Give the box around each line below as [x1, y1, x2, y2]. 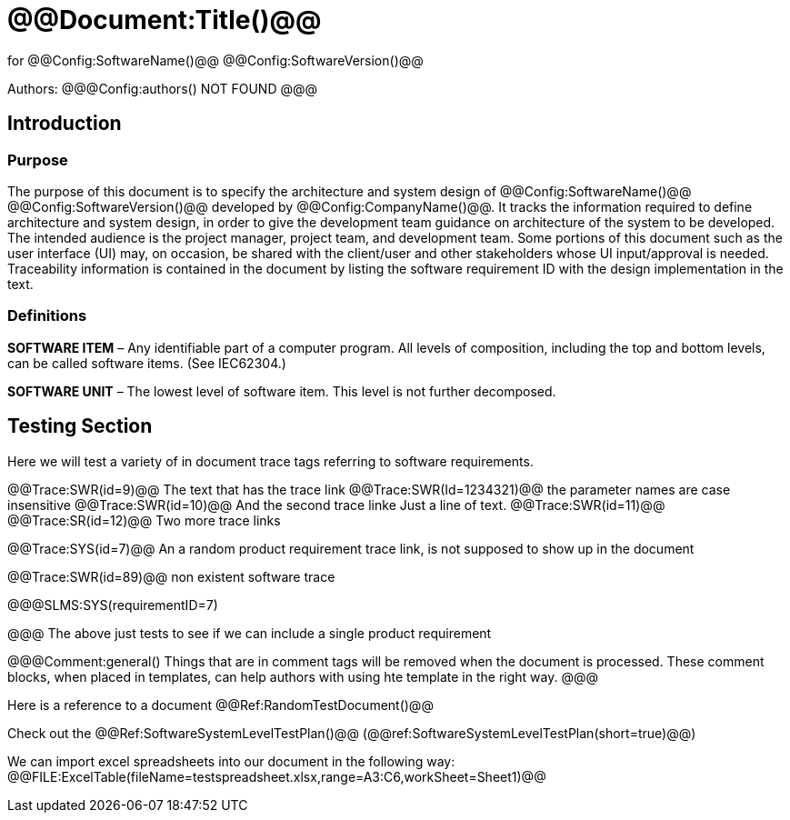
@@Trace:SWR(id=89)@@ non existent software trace [7, 568, 335, 585]
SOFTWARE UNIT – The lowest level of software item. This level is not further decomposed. [7, 383, 556, 399]
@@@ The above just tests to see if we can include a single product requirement [7, 625, 492, 641]
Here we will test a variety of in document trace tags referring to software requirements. [7, 453, 534, 469]
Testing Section [7, 415, 153, 438]
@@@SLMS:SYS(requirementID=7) [7, 596, 218, 613]
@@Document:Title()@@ [7, 5, 322, 35]
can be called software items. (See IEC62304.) [7, 355, 286, 371]
